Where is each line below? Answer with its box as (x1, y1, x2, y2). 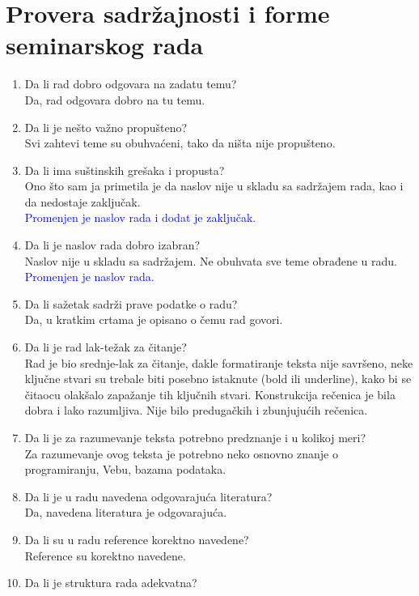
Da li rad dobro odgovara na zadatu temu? (24, 75, 237, 92)
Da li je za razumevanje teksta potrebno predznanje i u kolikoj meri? (24, 429, 366, 445)
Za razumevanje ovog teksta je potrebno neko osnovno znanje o (24, 445, 338, 462)
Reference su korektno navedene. (24, 547, 186, 564)
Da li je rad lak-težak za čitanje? (24, 338, 187, 355)
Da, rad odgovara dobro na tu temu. (24, 91, 205, 108)
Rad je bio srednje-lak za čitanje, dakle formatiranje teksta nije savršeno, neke (24, 354, 413, 371)
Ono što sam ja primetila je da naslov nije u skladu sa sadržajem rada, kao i (24, 177, 404, 194)
